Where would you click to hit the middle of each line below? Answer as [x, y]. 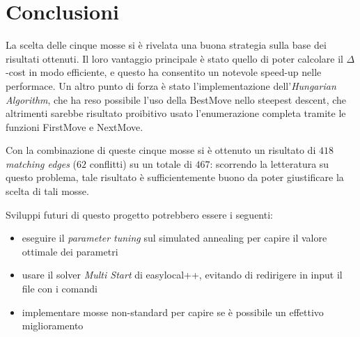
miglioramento [53, 326]
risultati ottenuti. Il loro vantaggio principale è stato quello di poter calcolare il [174, 58]
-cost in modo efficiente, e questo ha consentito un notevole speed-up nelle [164, 72]
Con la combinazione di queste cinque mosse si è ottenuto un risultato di [161, 150]
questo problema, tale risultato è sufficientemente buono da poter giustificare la [175, 177]
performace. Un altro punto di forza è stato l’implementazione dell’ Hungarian [171, 85]
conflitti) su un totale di [141, 163]
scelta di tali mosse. [47, 191]
